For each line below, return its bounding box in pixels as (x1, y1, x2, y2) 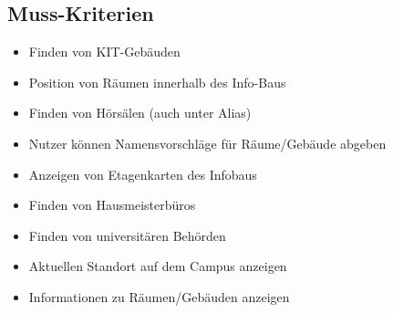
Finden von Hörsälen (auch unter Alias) (28, 103, 252, 122)
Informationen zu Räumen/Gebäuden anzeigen (28, 287, 290, 306)
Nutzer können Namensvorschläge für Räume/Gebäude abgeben (28, 133, 387, 152)
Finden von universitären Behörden (28, 225, 226, 245)
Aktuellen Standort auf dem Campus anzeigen (28, 256, 287, 276)
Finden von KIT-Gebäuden (28, 42, 181, 61)
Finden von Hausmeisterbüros (28, 195, 196, 214)
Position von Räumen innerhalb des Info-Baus (28, 72, 286, 91)
